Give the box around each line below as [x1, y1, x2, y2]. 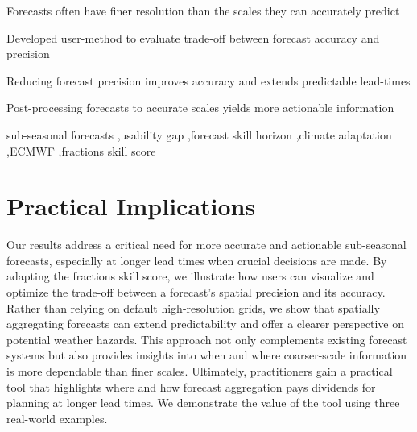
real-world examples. [6, 409, 108, 426]
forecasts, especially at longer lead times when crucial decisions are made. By [6, 251, 387, 268]
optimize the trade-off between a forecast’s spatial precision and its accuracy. [6, 284, 386, 301]
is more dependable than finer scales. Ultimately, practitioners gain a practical [6, 363, 393, 380]
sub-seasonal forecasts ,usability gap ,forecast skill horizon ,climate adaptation [6, 126, 392, 143]
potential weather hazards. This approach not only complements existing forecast [6, 330, 407, 347]
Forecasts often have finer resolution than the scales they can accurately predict [6, 2, 400, 19]
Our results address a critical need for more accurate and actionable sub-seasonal [6, 236, 407, 253]
